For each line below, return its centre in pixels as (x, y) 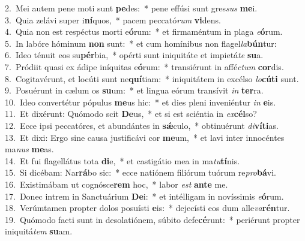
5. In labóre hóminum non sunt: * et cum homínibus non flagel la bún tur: (141, 43)
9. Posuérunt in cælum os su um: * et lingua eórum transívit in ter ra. (134, 90)
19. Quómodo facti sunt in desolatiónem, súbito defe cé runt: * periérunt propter (152, 219)
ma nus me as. (29, 149)
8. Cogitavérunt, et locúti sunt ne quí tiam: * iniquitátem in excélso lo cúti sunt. (152, 78)
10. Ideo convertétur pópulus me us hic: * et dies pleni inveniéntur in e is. (140, 102)
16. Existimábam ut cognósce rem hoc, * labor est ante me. (116, 184)
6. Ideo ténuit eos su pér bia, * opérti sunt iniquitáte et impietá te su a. (134, 55)
